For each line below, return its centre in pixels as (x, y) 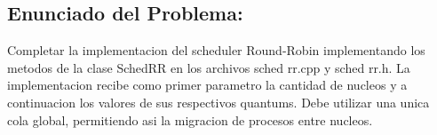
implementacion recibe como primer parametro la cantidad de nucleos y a (207, 85)
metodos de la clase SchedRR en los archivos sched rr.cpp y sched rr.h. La (209, 67)
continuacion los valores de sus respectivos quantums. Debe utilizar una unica (218, 102)
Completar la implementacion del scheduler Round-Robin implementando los (216, 50)
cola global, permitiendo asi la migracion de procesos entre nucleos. (190, 119)
